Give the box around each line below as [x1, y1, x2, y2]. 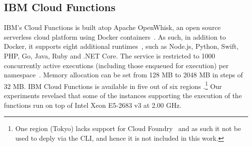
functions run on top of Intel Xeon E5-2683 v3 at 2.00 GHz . [4, 100, 182, 110]
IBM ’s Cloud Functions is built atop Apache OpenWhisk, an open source [4, 22, 221, 32]
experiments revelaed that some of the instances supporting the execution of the [4, 90, 242, 101]
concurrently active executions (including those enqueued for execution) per [4, 60, 229, 70]
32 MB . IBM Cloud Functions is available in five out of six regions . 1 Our [4, 79, 222, 91]
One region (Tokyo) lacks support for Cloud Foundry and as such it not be [15, 123, 241, 133]
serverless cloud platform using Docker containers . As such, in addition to [4, 31, 226, 42]
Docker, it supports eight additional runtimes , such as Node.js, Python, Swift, [4, 41, 239, 51]
